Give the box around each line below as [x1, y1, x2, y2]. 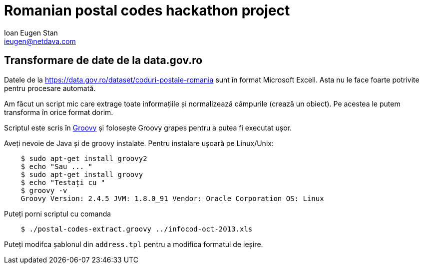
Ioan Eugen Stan [4, 28, 58, 37]
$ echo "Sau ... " [20, 162, 93, 170]
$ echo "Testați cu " [20, 178, 105, 186]
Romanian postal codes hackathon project [4, 2, 290, 19]
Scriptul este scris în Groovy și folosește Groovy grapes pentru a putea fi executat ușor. [4, 123, 292, 132]
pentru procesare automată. [4, 83, 96, 92]
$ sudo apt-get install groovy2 [20, 154, 147, 162]
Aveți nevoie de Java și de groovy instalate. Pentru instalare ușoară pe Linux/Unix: [4, 138, 274, 147]
